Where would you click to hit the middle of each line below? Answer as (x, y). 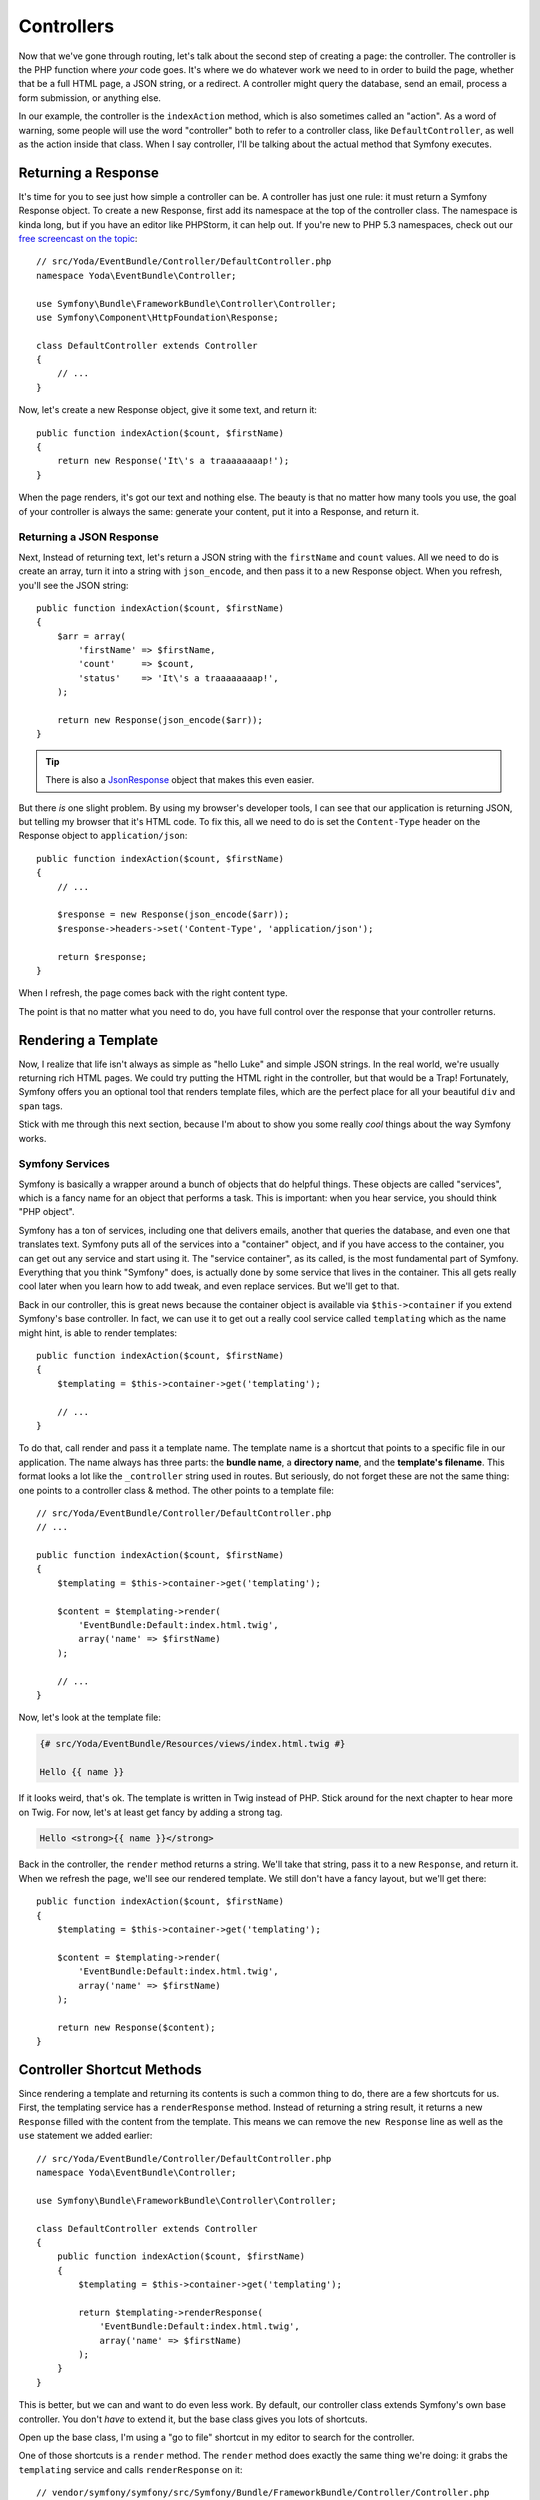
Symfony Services (64, 1164)
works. (32, 1138)
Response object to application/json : (103, 836)
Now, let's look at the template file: (90, 1717)
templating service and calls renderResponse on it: (130, 2469)
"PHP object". (46, 1212)
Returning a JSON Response (88, 537)
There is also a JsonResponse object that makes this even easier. (180, 780)
